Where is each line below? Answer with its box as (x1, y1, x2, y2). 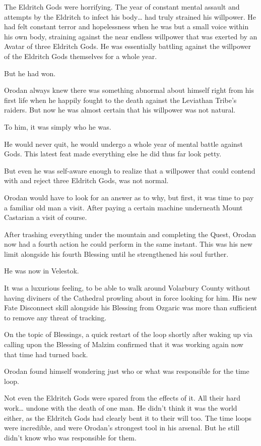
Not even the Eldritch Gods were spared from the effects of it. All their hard (4, 393, 240, 403)
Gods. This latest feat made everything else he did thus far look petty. (4, 148, 222, 159)
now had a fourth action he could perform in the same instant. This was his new (4, 239, 252, 249)
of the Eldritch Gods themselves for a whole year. (4, 50, 157, 61)
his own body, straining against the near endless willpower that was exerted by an (4, 31, 257, 41)
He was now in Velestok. (4, 265, 79, 276)
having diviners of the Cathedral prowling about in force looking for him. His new (4, 292, 257, 303)
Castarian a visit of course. (4, 212, 87, 222)
